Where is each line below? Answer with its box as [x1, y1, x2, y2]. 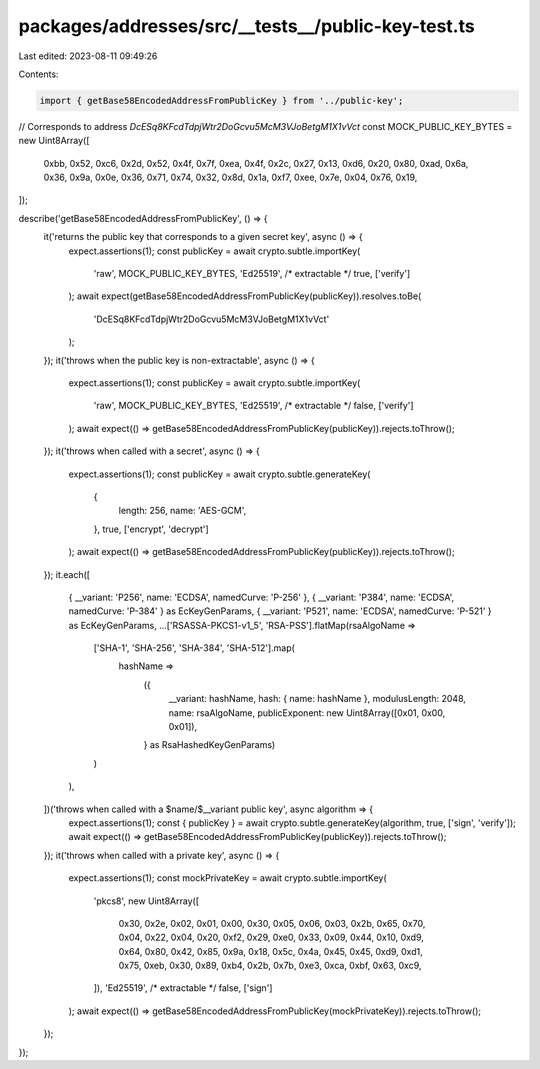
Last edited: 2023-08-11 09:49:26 [18, 50, 158, 62]
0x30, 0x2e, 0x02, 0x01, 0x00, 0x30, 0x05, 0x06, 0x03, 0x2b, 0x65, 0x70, [118, 917, 426, 929]
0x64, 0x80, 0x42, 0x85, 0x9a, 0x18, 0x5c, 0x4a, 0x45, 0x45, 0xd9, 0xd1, [118, 945, 424, 957]
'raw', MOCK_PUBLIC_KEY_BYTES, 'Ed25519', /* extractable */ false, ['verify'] [93, 400, 414, 412]
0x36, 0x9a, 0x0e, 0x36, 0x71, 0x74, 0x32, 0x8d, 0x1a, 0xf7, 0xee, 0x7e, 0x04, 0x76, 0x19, [43, 171, 418, 184]
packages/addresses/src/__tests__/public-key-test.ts [18, 15, 475, 37]
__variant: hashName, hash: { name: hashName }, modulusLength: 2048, [168, 693, 467, 705]
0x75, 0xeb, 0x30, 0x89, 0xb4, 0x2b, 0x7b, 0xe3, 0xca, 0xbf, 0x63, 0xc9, [118, 960, 422, 972]
